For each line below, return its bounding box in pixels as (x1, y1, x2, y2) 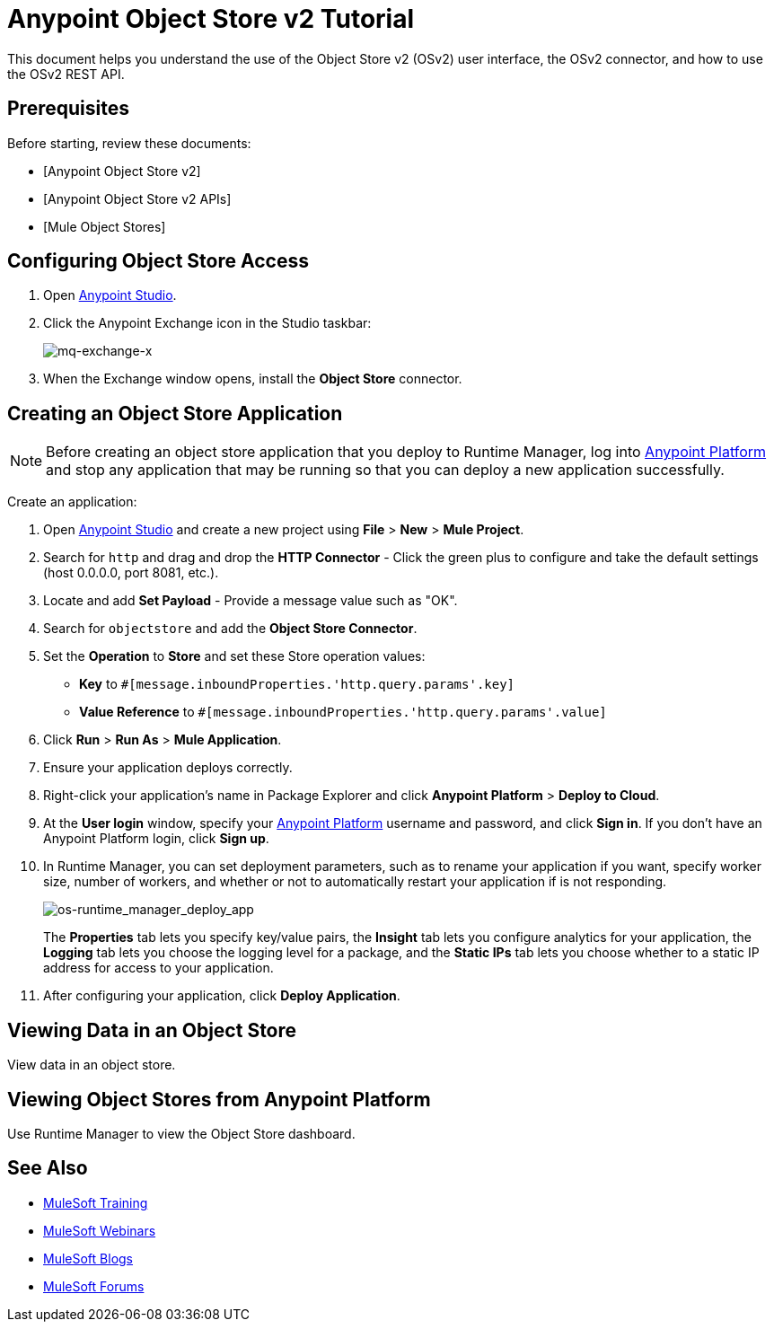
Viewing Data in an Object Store (7, 1018, 297, 1042)
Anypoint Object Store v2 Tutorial (7, 4, 415, 34)
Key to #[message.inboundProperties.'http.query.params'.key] (79, 676, 515, 692)
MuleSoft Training (43, 1194, 148, 1210)
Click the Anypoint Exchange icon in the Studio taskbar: (43, 315, 372, 331)
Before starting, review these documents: (7, 135, 251, 151)
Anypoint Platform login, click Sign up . (43, 831, 269, 847)
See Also (7, 1157, 88, 1180)
